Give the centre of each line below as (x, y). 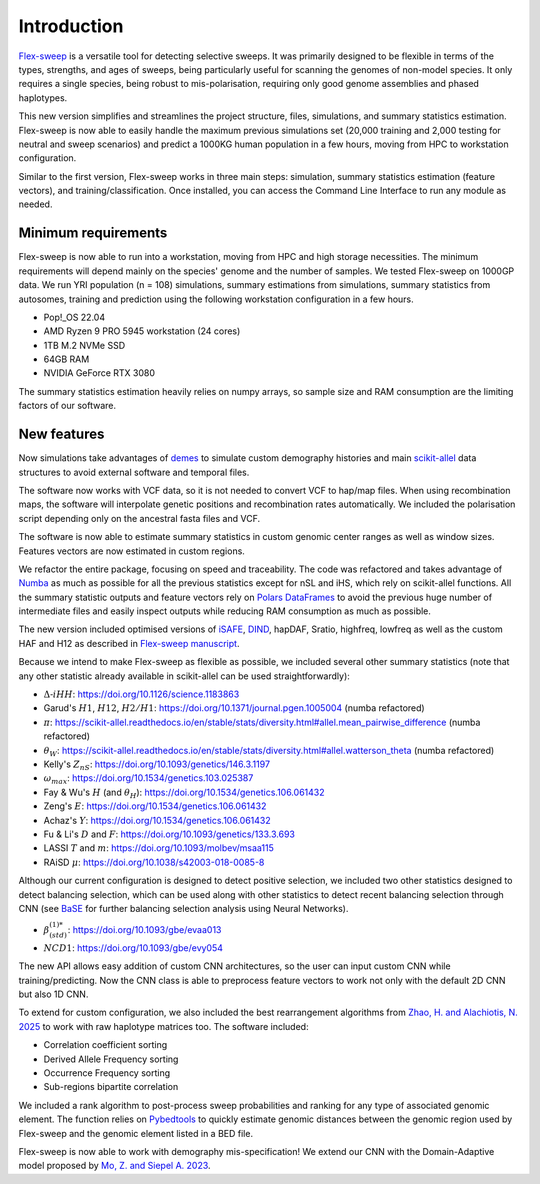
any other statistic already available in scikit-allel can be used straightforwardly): (184, 676)
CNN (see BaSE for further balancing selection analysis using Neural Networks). (183, 908)
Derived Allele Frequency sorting (111, 1059)
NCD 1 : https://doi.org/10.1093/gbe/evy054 (133, 947)
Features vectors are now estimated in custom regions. (131, 551)
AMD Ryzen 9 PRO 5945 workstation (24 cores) (142, 331)
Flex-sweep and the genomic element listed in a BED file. (136, 1133)
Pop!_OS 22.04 (74, 317)
